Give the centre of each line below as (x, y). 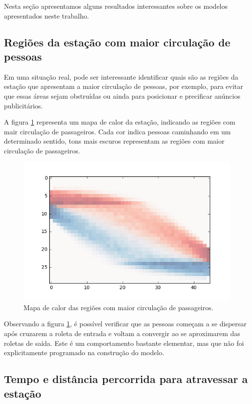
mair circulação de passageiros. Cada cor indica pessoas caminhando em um (117, 131)
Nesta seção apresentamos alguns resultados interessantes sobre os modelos (116, 6)
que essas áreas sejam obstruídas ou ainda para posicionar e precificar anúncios (122, 96)
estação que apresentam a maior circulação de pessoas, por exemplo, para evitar (124, 86)
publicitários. (23, 105)
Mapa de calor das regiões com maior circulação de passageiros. (118, 307)
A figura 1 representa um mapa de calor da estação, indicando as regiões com (120, 122)
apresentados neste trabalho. (47, 15)
